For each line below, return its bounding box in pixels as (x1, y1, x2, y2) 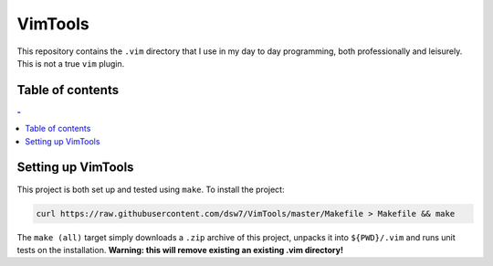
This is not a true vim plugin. (16, 58, 125, 69)
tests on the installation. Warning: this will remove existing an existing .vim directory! (16, 244, 344, 255)
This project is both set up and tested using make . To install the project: (16, 184, 285, 195)
